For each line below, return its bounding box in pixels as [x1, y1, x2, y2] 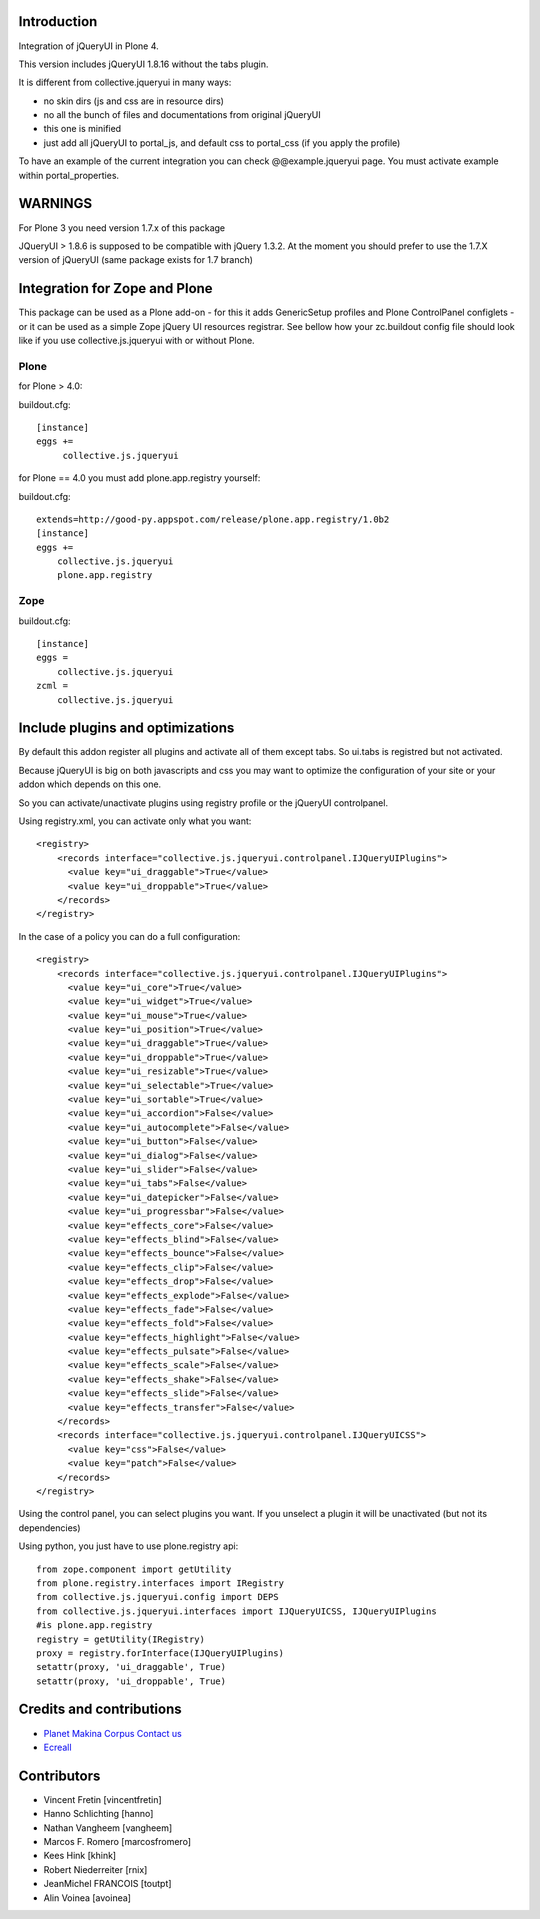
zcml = [36, 680, 69, 692]
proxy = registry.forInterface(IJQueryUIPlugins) [36, 1647, 285, 1659]
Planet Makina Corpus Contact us [43, 1727, 182, 1739]
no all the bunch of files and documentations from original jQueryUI [43, 109, 322, 121]
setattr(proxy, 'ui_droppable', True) [36, 1675, 227, 1687]
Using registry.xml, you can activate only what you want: [18, 815, 252, 827]
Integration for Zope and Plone [18, 280, 214, 297]
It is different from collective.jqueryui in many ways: [18, 76, 232, 89]
